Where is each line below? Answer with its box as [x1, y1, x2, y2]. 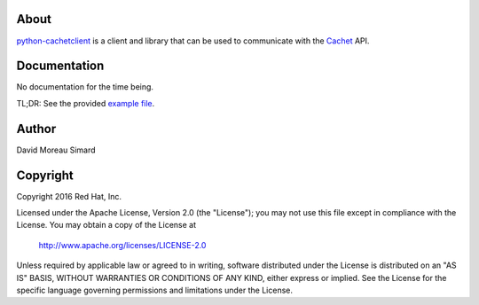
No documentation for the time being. [16, 82, 154, 92]
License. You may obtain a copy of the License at [16, 220, 197, 231]
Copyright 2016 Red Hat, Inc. [16, 191, 122, 201]
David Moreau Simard [16, 145, 97, 155]
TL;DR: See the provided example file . [16, 98, 155, 108]
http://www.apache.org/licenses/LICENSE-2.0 [38, 239, 207, 250]
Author [16, 121, 57, 137]
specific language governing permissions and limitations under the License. [16, 285, 293, 295]
